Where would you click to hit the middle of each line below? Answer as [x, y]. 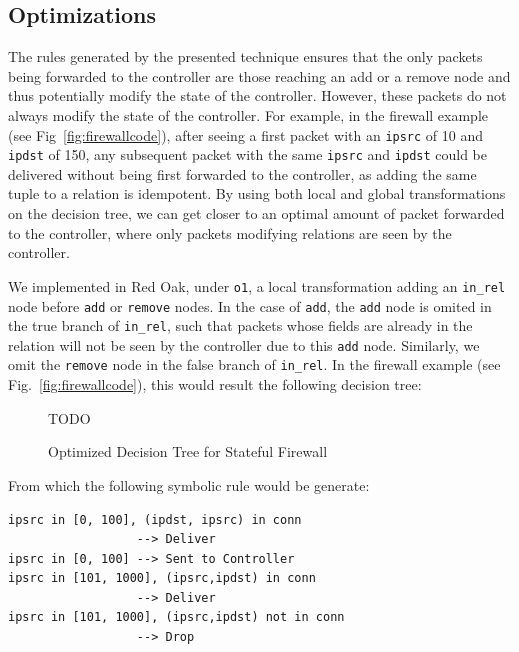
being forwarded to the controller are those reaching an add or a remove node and [259, 75]
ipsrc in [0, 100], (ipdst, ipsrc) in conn [155, 519]
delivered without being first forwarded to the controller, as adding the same [242, 173]
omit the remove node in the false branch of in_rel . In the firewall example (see [254, 364]
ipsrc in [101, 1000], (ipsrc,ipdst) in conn [162, 578]
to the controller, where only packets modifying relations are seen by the [230, 232]
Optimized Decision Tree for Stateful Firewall [188, 451]
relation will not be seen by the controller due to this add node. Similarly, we [244, 344]
